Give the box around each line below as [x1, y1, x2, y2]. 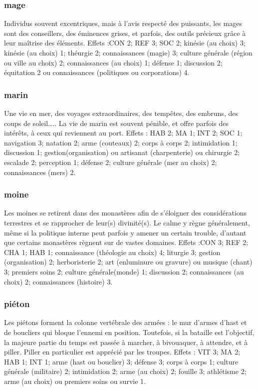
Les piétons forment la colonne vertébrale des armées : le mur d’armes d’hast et [4, 317, 247, 327]
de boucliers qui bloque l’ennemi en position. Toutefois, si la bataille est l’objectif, [4, 326, 255, 337]
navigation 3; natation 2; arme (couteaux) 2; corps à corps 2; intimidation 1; [4, 137, 238, 147]
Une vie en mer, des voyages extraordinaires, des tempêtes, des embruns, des [4, 108, 238, 118]
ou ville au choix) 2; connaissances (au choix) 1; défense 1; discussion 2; [4, 57, 223, 67]
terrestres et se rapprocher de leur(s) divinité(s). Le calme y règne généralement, [4, 217, 250, 227]
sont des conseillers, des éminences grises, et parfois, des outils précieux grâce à [4, 27, 246, 38]
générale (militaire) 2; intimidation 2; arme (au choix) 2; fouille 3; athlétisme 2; [4, 366, 247, 376]
